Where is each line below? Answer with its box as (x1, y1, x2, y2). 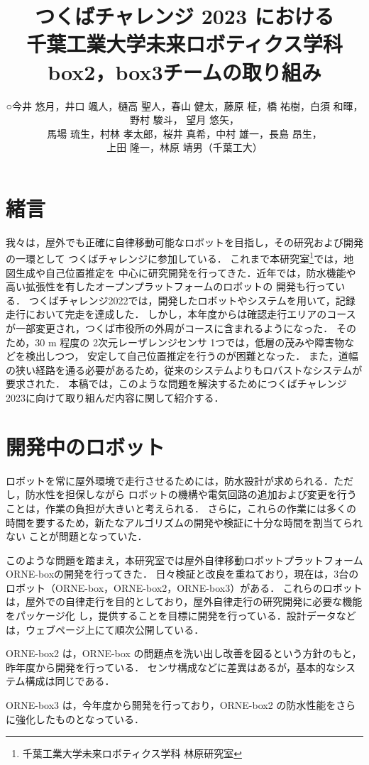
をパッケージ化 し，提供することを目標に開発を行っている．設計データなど (6, 608, 356, 623)
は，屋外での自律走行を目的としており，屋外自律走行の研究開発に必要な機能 (6, 594, 363, 609)
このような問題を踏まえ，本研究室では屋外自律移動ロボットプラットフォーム (6, 552, 363, 567)
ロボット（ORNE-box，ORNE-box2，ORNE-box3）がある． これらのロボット (6, 580, 363, 595)
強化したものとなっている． (15, 711, 144, 726)
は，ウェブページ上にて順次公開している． (6, 622, 204, 637)
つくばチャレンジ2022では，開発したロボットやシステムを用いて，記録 (28, 292, 356, 307)
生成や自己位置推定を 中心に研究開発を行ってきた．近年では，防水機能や (15, 265, 356, 280)
